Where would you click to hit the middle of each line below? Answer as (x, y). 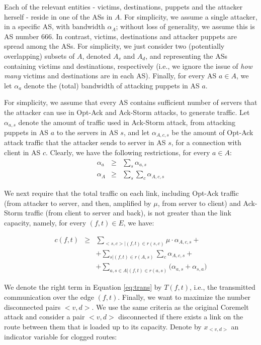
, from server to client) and (199, 203)
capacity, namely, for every (45, 223)
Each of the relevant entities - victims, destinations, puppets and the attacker (123, 7)
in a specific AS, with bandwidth (55, 26)
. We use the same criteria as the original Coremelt (170, 307)
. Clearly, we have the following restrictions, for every (128, 152)
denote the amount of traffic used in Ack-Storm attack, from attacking (127, 122)
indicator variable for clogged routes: (61, 337)
